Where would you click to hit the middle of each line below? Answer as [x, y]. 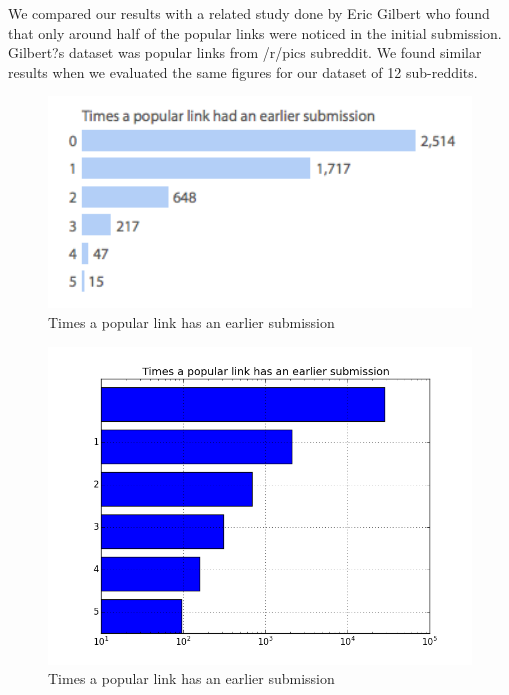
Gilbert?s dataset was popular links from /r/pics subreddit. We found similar [245, 52]
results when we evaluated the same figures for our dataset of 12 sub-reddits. [243, 71]
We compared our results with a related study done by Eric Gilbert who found [249, 13]
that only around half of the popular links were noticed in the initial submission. [255, 32]
